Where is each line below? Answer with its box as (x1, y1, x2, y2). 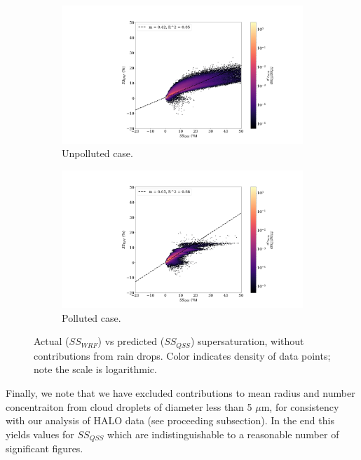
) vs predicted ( (97, 334, 165, 349)
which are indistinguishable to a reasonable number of (107, 426, 339, 441)
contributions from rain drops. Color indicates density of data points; (34, 348, 331, 363)
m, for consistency (261, 399, 339, 414)
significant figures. (6, 441, 83, 456)
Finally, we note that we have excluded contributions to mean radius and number (6, 386, 355, 400)
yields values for (6, 426, 74, 441)
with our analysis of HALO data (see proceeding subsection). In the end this (6, 413, 334, 428)
